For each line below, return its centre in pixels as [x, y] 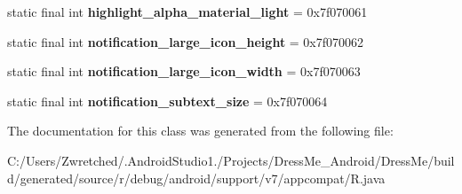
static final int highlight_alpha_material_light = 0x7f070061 [187, 12]
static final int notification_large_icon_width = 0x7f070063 [184, 71]
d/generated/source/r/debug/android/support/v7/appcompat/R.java [196, 178]
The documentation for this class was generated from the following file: [200, 131]
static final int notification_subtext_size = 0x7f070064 [167, 101]
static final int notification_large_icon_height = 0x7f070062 [186, 41]
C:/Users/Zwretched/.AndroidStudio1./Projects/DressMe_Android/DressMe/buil [231, 160]
